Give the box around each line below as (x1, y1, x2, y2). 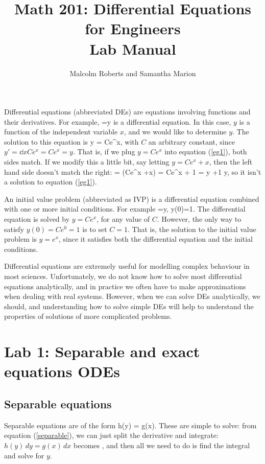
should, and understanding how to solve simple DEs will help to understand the (4, 300, 254, 311)
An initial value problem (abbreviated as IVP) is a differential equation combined (4, 193, 259, 204)
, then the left (209, 156, 253, 167)
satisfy (4, 223, 25, 234)
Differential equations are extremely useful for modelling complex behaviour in (4, 261, 250, 271)
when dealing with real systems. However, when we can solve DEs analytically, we (4, 291, 260, 301)
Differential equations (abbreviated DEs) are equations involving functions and (4, 106, 251, 117)
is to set (82, 223, 107, 234)
